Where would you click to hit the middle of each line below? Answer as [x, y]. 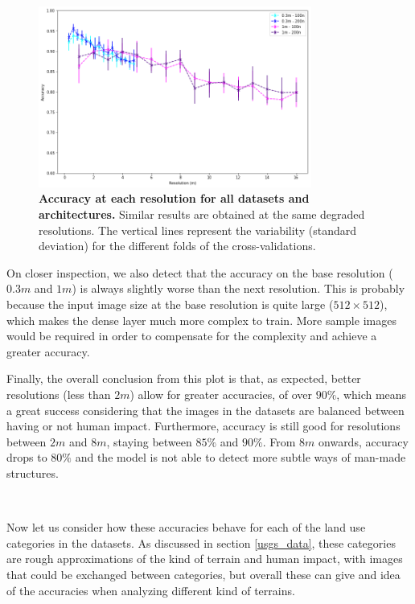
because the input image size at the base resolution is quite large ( [170, 304]
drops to [27, 457]
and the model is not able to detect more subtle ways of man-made [240, 457]
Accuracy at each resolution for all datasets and [174, 198]
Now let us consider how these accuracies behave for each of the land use [186, 527]
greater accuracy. [48, 351]
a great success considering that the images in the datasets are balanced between [205, 410]
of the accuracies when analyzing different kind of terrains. [151, 590]
